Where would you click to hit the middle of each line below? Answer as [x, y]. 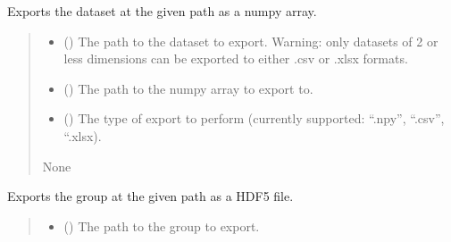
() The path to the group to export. [162, 225]
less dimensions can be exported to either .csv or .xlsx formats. [236, 58]
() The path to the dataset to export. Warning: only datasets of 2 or [251, 41]
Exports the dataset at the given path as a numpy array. [162, 11]
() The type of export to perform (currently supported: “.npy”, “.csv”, [254, 118]
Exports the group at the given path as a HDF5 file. [150, 196]
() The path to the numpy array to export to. [188, 88]
